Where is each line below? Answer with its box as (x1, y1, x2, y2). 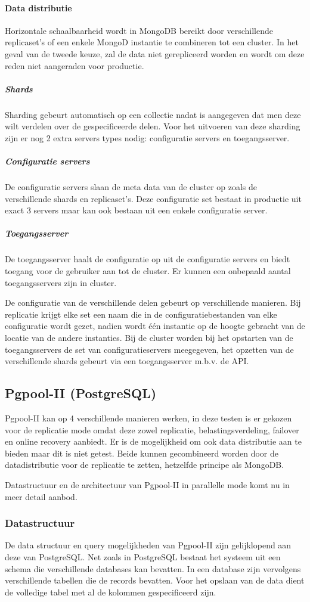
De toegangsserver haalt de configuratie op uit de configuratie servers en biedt (5, 253, 290, 265)
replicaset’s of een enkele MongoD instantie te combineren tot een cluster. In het (5, 36, 299, 48)
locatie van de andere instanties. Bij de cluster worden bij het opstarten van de (5, 331, 293, 343)
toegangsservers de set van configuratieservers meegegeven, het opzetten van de (5, 343, 294, 355)
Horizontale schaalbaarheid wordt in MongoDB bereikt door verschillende (5, 24, 273, 36)
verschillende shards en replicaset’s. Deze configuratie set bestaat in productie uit (5, 192, 302, 204)
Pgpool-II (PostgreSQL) (5, 384, 157, 402)
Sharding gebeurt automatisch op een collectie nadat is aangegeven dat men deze (5, 108, 301, 120)
